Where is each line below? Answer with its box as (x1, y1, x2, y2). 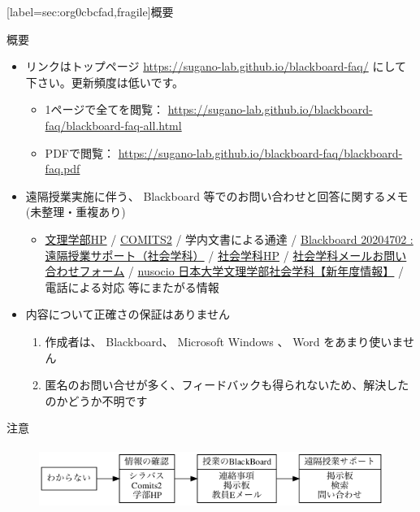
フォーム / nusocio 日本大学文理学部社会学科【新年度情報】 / (79, 263, 405, 280)
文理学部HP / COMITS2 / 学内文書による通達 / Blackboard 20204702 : (45, 230, 414, 247)
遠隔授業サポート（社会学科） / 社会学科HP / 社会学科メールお (45, 246, 384, 263)
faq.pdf (45, 160, 80, 177)
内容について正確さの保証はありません (25, 306, 230, 323)
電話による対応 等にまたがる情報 (45, 278, 219, 295)
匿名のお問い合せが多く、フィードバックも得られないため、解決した (45, 376, 409, 393)
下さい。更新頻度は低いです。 (25, 73, 184, 90)
